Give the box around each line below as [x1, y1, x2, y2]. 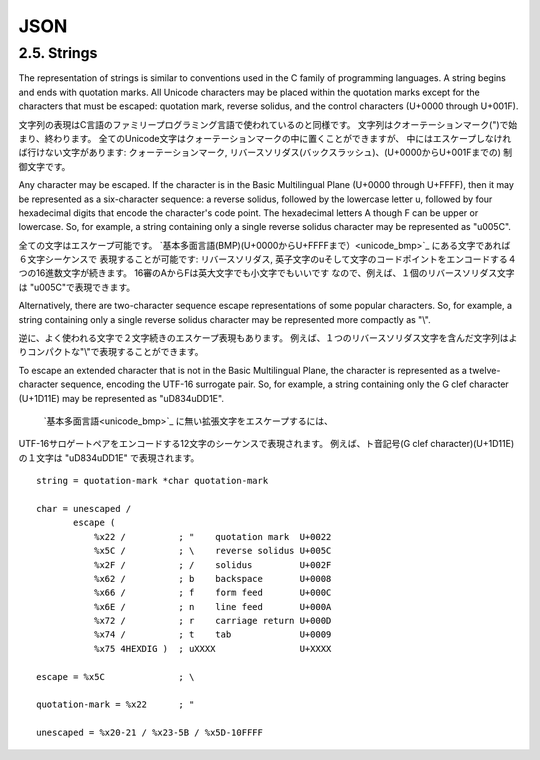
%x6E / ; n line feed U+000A [93, 601, 332, 612]
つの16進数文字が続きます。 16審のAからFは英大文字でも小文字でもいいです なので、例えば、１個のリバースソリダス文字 [18, 267, 515, 279]
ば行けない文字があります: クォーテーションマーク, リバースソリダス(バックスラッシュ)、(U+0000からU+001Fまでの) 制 [18, 146, 513, 159]
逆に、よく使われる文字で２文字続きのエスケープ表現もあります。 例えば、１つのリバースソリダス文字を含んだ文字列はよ [18, 332, 518, 344]
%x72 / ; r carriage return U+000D [93, 615, 332, 627]
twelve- [468, 364, 501, 376]
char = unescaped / [36, 503, 132, 514]
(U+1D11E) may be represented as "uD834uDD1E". [18, 392, 225, 404]
